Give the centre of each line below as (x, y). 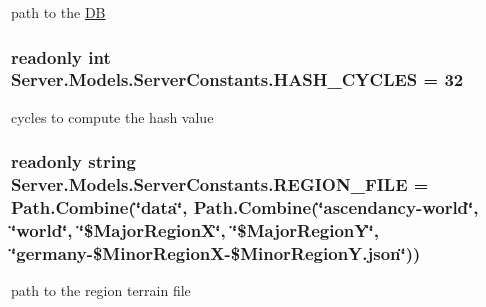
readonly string (73, 161)
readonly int (61, 56)
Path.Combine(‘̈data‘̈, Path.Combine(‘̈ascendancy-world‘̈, (245, 207)
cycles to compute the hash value (112, 116)
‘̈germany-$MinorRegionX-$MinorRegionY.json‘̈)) (216, 252)
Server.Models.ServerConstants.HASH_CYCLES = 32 (237, 79)
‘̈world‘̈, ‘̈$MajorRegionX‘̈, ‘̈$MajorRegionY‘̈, (195, 230)
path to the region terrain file (101, 290)
